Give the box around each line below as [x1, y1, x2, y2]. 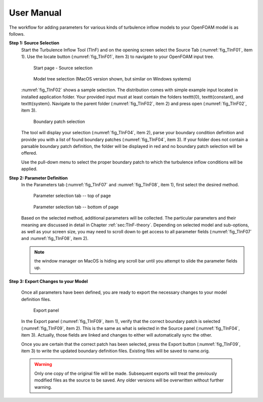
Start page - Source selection [33, 65, 93, 71]
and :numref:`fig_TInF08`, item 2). [21, 236, 89, 241]
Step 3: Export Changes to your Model [9, 278, 88, 284]
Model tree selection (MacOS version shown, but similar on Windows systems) [33, 76, 191, 81]
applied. [21, 166, 38, 172]
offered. [21, 150, 38, 156]
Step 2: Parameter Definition [9, 175, 68, 181]
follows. [9, 31, 25, 37]
